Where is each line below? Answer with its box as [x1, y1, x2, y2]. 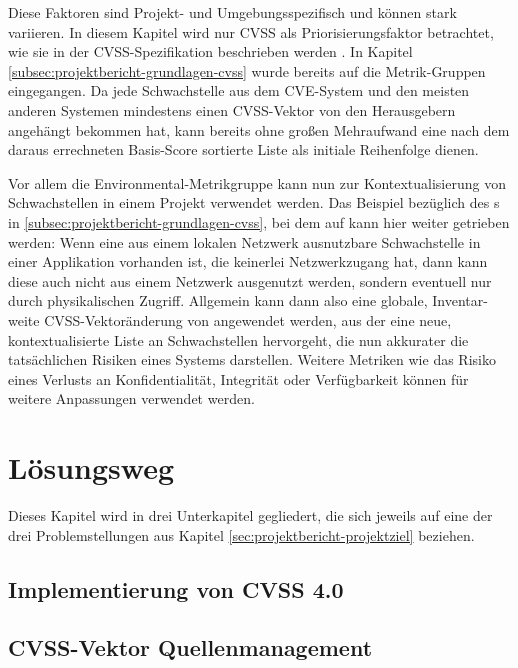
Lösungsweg [8, 447, 175, 488]
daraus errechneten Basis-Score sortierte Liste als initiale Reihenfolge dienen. [8, 139, 479, 160]
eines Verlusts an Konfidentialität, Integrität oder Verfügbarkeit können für [8, 368, 469, 389]
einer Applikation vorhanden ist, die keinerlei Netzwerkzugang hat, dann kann [8, 251, 488, 272]
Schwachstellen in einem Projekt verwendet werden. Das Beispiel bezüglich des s [8, 192, 500, 213]
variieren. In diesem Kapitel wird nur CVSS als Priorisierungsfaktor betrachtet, [8, 21, 494, 42]
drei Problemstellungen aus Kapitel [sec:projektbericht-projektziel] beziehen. [8, 524, 475, 545]
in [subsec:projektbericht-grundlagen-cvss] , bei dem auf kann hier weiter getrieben [8, 211, 510, 232]
